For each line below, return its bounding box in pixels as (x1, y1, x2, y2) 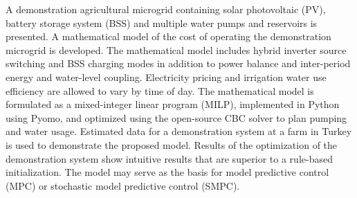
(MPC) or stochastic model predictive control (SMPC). (6, 178, 240, 192)
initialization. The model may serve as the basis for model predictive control (6, 165, 329, 179)
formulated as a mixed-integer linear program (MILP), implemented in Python (6, 97, 340, 111)
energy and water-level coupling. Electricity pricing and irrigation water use (6, 69, 327, 84)
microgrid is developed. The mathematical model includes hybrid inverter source (6, 42, 347, 57)
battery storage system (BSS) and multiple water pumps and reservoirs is (6, 15, 318, 30)
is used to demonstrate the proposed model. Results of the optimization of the (6, 137, 338, 152)
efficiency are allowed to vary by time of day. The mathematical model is (6, 83, 314, 98)
